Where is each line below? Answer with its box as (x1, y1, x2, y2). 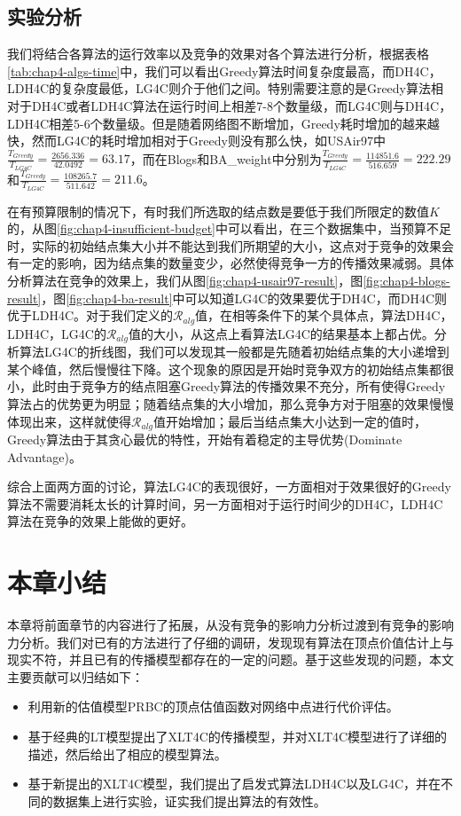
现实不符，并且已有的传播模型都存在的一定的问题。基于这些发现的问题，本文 (7, 650, 454, 669)
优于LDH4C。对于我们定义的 (7, 306, 174, 325)
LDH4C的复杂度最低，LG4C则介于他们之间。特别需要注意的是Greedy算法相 (7, 79, 443, 98)
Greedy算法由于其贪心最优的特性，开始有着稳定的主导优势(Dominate (7, 429, 402, 448)
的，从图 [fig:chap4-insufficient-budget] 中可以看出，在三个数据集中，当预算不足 (7, 219, 451, 238)
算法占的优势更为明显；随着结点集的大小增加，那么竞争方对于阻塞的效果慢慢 (7, 394, 454, 412)
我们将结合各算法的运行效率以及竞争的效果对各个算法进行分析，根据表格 (7, 44, 429, 63)
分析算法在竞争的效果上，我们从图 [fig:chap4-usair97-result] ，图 (7, 271, 363, 290)
